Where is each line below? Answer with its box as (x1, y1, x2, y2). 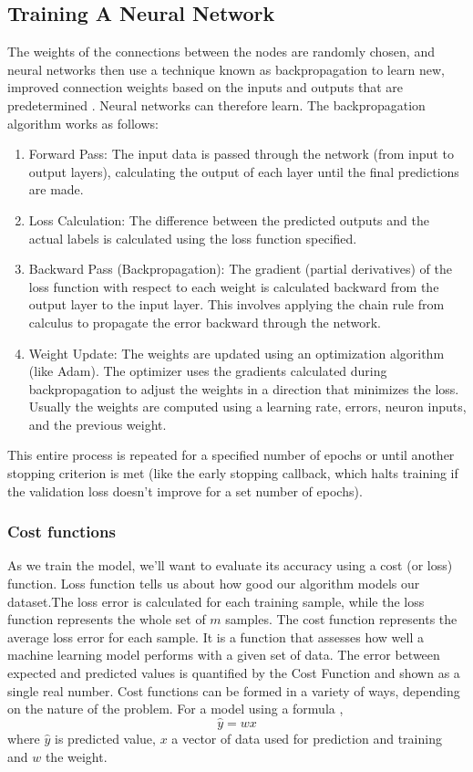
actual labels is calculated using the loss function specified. (28, 228, 357, 247)
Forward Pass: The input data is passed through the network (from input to (28, 144, 454, 163)
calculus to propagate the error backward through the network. (28, 312, 381, 331)
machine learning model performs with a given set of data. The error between (7, 645, 440, 664)
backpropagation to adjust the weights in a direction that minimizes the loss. (28, 379, 459, 398)
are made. (28, 180, 84, 199)
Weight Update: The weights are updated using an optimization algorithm (28, 343, 445, 362)
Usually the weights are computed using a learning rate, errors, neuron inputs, (28, 397, 467, 416)
